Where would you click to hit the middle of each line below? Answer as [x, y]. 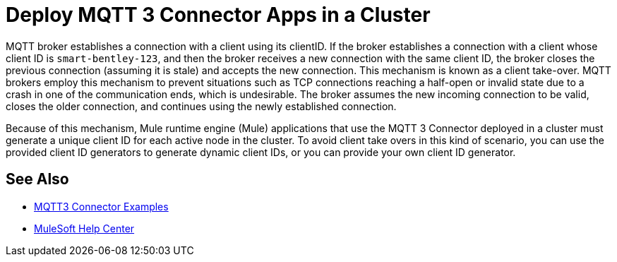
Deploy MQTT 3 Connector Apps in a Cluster [218, 15]
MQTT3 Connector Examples [101, 206]
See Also [37, 179]
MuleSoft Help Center [84, 228]
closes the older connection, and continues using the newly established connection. [201, 106]
